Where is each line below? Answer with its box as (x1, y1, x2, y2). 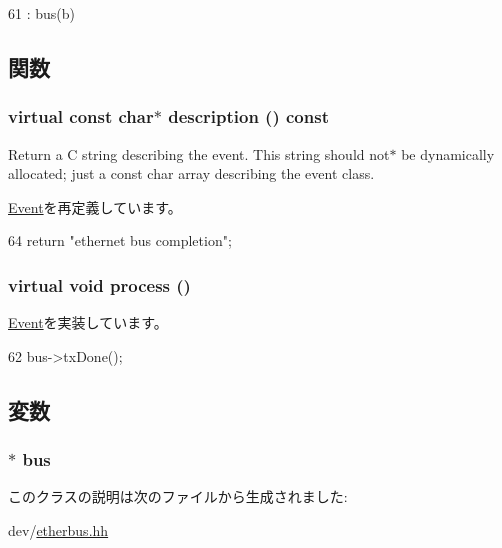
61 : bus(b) (8, 3, 75, 23)
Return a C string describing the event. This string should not (8, 143, 390, 164)
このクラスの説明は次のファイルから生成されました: (8, 486, 348, 507)
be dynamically (401, 143, 495, 164)
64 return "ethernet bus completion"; (8, 230, 232, 251)
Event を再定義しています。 (8, 196, 182, 217)
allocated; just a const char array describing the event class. (8, 163, 375, 184)
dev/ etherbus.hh (8, 519, 109, 540)
